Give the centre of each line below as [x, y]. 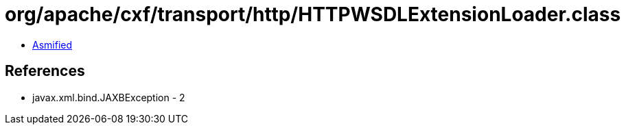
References [45, 71]
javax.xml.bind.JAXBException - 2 [109, 97]
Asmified [53, 44]
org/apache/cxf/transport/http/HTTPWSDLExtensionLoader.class [313, 14]
